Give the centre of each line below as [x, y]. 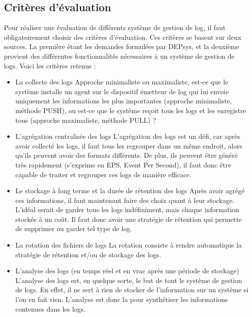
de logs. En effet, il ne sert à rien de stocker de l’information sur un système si [132, 290]
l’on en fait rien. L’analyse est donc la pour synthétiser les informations [121, 299]
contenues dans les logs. [50, 309]
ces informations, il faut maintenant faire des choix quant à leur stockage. [125, 200]
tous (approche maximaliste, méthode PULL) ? [86, 120]
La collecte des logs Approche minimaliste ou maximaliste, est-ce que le [122, 82]
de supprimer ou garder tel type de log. [74, 228]
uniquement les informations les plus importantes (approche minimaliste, [124, 101]
